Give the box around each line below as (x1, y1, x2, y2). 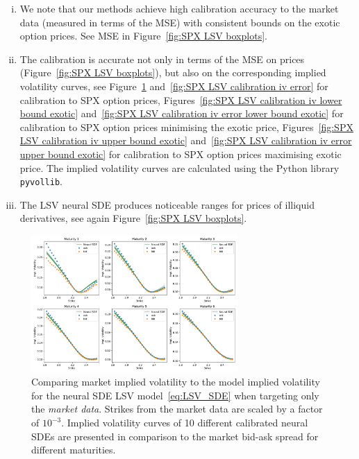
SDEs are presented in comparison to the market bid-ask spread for (31, 428, 319, 443)
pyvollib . (19, 174, 62, 189)
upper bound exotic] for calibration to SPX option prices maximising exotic (19, 146, 342, 161)
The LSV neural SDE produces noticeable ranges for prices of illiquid (19, 197, 315, 211)
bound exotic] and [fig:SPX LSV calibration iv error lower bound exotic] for (19, 106, 344, 121)
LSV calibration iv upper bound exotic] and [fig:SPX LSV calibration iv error (19, 133, 352, 148)
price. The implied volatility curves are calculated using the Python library (19, 160, 340, 175)
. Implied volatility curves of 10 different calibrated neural (61, 415, 308, 429)
